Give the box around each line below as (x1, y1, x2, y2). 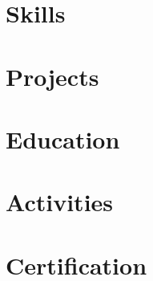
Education (6, 122, 120, 155)
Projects (6, 59, 99, 92)
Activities (6, 185, 114, 218)
